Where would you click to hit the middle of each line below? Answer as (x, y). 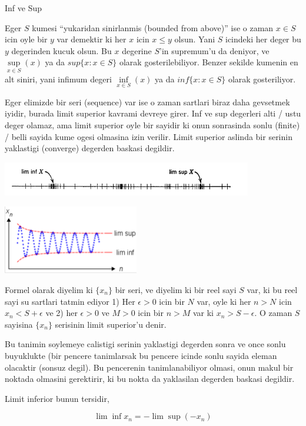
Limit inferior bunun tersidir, (57, 398)
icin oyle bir (26, 39)
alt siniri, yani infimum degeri (58, 79)
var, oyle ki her (224, 301)
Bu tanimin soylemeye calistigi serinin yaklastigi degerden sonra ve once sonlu (145, 344)
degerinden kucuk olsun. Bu (61, 50)
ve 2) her (61, 313)
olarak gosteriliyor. (262, 79)
